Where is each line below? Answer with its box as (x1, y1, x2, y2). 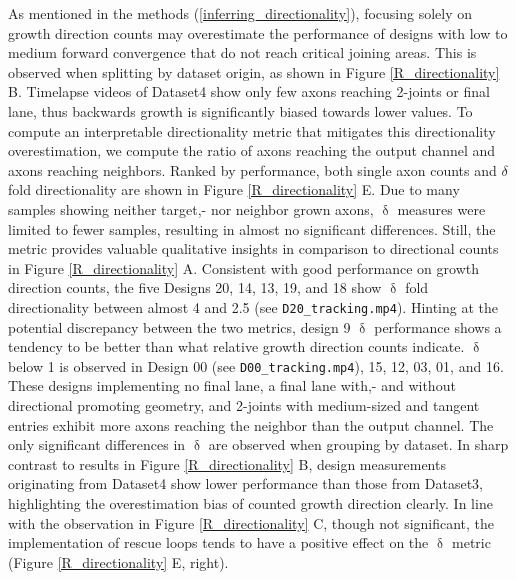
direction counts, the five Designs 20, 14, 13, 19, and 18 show (8, 277, 382, 298)
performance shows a (374, 316, 502, 337)
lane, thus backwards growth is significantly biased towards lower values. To (8, 100, 473, 121)
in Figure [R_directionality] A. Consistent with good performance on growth (8, 257, 479, 278)
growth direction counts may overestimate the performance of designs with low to (8, 22, 508, 43)
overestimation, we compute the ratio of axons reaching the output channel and (8, 140, 496, 161)
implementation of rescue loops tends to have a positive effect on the (8, 532, 429, 553)
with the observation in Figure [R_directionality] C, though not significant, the (8, 512, 495, 533)
